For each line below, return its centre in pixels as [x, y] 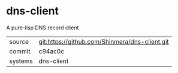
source [19, 41]
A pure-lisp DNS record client [43, 28]
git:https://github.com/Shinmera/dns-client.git [104, 41]
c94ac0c [52, 51]
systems [21, 61]
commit [20, 51]
